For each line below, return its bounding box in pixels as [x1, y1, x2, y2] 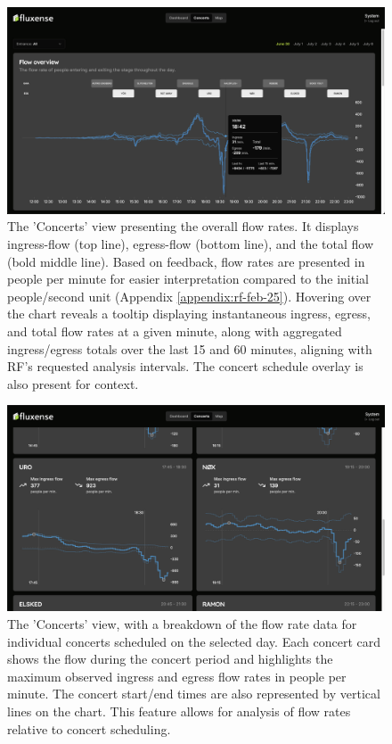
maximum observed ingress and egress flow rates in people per [7, 666, 347, 685]
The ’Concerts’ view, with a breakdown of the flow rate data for [7, 615, 357, 633]
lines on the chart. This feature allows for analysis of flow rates [7, 702, 351, 721]
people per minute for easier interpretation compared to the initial [7, 269, 369, 288]
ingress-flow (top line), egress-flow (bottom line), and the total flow [7, 235, 374, 253]
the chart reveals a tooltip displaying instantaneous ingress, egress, [7, 304, 371, 323]
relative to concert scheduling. [7, 719, 171, 738]
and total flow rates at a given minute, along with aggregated [7, 322, 342, 341]
